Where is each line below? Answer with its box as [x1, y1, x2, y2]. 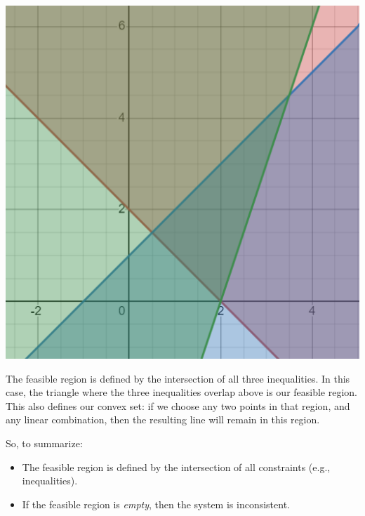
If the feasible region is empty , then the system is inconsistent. [22, 496, 291, 511]
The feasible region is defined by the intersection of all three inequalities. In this [6, 371, 350, 385]
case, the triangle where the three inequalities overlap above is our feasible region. [6, 385, 358, 399]
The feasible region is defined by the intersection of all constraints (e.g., [22, 459, 331, 474]
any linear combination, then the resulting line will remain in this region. [6, 412, 320, 427]
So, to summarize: [6, 435, 83, 450]
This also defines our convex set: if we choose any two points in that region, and [6, 398, 350, 413]
